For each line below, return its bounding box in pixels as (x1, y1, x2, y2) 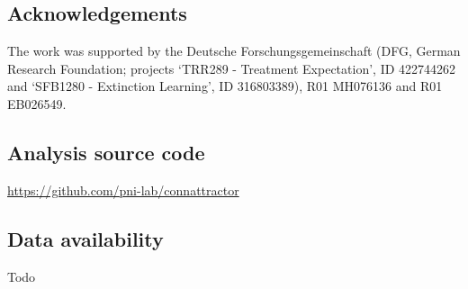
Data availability (7, 224, 164, 252)
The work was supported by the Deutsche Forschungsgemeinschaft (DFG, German (7, 41, 461, 60)
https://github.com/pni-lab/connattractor (7, 180, 239, 199)
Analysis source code (7, 138, 205, 166)
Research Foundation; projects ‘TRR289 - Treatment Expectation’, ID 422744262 (7, 59, 456, 77)
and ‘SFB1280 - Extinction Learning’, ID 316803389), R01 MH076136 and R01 (7, 77, 443, 95)
